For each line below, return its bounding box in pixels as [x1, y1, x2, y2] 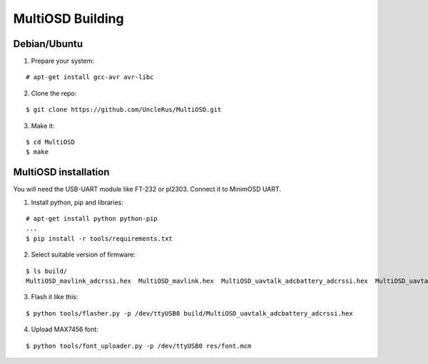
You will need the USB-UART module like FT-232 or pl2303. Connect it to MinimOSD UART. [13, 185, 282, 194]
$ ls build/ [26, 267, 68, 275]
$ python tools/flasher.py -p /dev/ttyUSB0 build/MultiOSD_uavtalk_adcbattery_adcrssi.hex [26, 309, 353, 317]
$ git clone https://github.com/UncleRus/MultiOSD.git [26, 105, 222, 114]
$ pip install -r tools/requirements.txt [26, 234, 173, 242]
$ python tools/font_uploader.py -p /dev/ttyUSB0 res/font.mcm [26, 342, 252, 350]
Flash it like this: [31, 293, 78, 301]
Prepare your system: [31, 57, 94, 66]
